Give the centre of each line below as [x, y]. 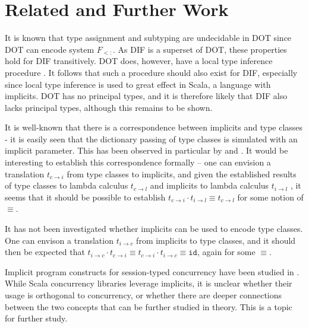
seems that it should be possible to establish [85, 197]
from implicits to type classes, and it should [216, 240]
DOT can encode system [50, 49]
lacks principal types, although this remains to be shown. [109, 107]
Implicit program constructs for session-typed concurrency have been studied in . [152, 271]
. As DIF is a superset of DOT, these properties [200, 49]
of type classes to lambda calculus [67, 185]
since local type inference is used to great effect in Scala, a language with [138, 84]
